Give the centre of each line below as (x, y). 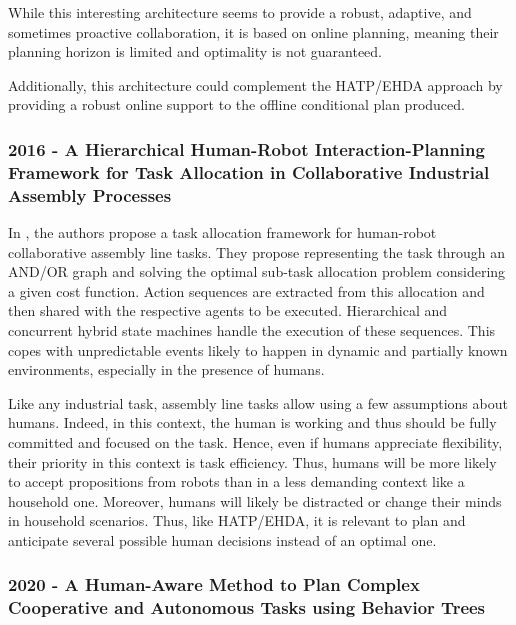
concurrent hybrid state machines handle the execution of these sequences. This (252, 330)
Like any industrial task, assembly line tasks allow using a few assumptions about (258, 402)
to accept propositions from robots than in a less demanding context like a (236, 481)
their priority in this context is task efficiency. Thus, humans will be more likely (252, 461)
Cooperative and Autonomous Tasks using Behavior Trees (247, 607)
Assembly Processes (90, 194)
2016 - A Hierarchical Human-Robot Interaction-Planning (246, 148)
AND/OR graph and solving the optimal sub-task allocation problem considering (257, 271)
